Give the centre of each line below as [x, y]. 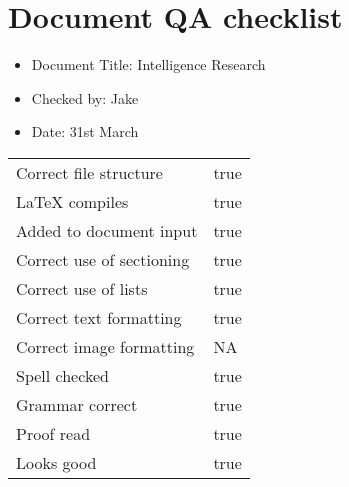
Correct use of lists [82, 288]
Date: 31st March [85, 131]
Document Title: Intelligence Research [148, 64]
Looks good [56, 462]
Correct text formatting [99, 317]
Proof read [53, 433]
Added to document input [107, 230]
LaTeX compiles [72, 201]
